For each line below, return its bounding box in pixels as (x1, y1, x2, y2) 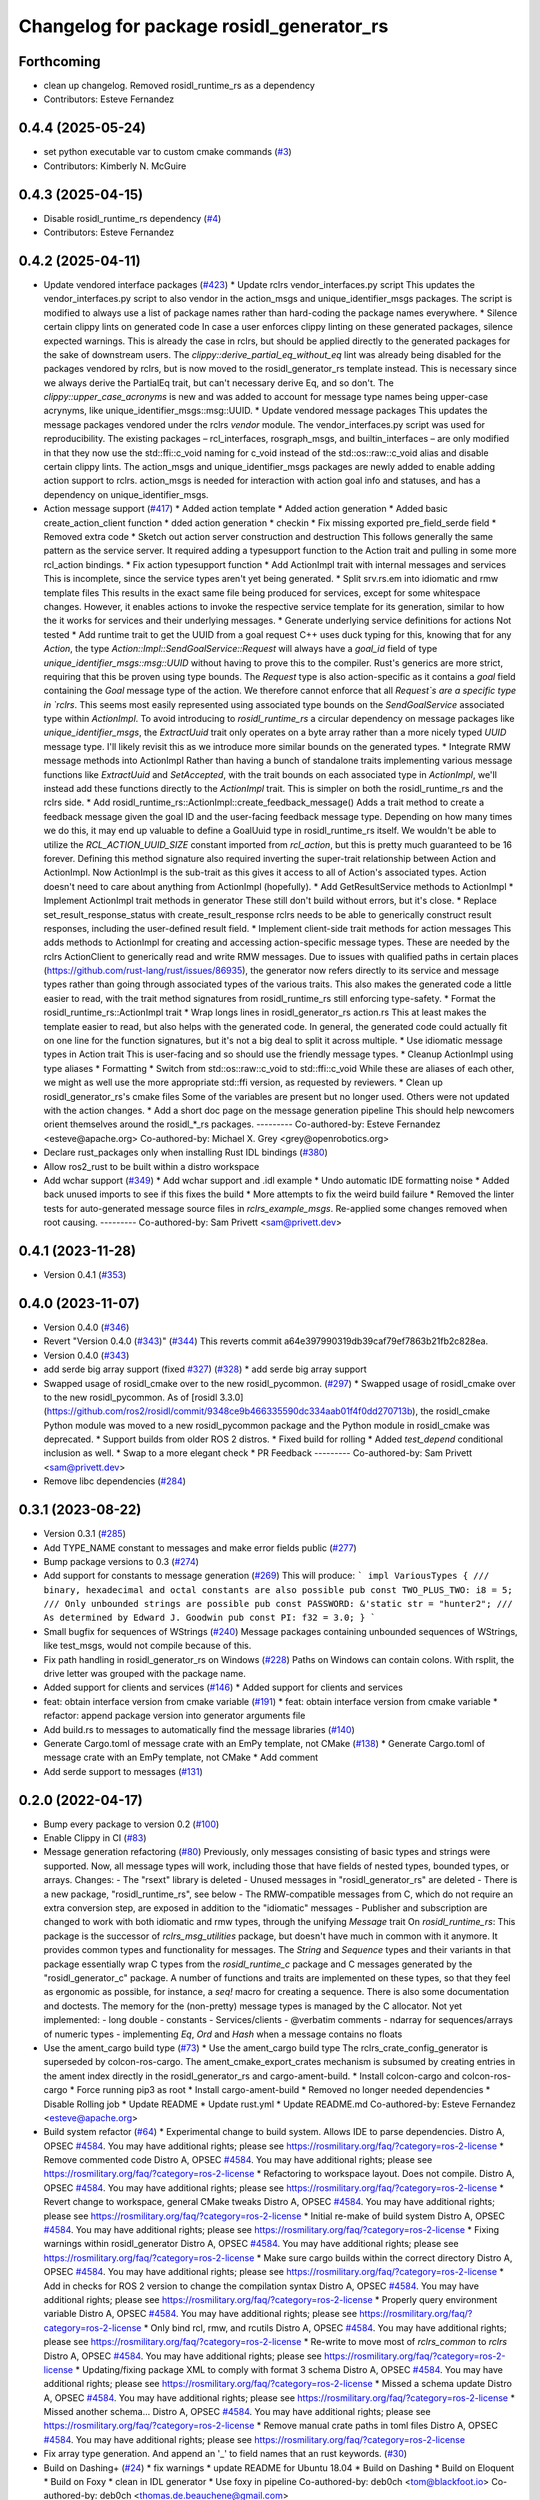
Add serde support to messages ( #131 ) (43, 1765, 204, 1777)
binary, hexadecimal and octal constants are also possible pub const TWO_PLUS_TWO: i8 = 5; (43, 1584, 514, 1595)
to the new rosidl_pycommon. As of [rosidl (43, 1391, 218, 1403)
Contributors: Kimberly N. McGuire (43, 160, 187, 172)
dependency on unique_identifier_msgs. (43, 488, 209, 500)
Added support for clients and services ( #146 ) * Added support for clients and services (43, 1681, 404, 1694)
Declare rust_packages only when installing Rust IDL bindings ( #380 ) (43, 1146, 329, 1159)
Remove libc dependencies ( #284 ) (43, 1475, 187, 1487)
